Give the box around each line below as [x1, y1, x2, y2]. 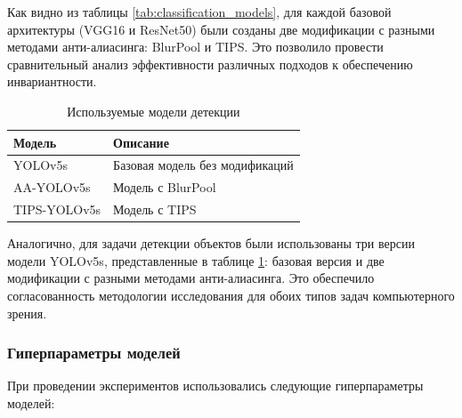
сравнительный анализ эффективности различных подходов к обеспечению [7, 54, 413, 73]
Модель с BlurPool [113, 178, 216, 197]
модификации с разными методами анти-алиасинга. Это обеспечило [7, 269, 375, 287]
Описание [113, 133, 169, 151]
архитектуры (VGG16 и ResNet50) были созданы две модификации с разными [7, 20, 435, 38]
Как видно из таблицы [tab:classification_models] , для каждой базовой [7, 3, 392, 20]
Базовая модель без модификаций [113, 156, 294, 174]
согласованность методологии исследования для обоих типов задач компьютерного [7, 285, 455, 304]
